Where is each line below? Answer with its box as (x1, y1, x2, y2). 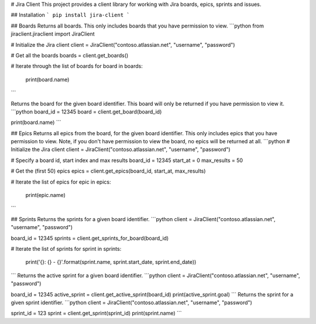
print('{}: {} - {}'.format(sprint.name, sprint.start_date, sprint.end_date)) (25, 258, 197, 266)
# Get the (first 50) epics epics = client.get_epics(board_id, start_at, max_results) (11, 167, 206, 175)
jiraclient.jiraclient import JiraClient (11, 30, 95, 37)
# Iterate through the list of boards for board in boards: (11, 63, 143, 70)
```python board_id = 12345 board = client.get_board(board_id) (11, 108, 162, 115)
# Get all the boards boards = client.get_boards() (11, 51, 129, 58)
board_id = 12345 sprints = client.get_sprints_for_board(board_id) (11, 235, 169, 242)
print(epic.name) (25, 192, 66, 199)
